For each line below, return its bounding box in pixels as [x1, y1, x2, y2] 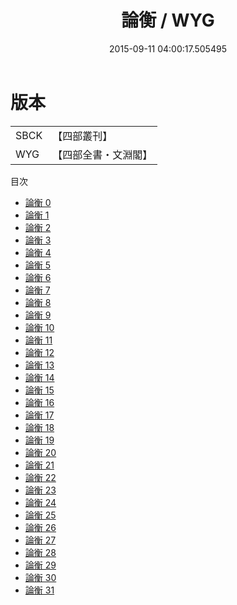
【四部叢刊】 [52, 129, 113, 143]
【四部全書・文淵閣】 [52, 147, 153, 161]
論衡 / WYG [121, 9, 215, 32]
